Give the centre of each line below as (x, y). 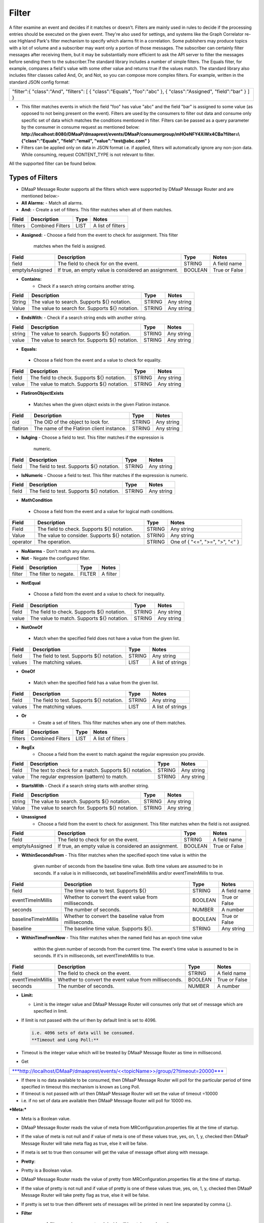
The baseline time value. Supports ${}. (108, 929)
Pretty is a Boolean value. (47, 1170)
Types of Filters (33, 178)
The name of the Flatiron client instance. (80, 429)
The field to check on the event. (94, 974)
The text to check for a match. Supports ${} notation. (91, 770)
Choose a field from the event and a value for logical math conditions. (104, 511)
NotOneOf (32, 627)
